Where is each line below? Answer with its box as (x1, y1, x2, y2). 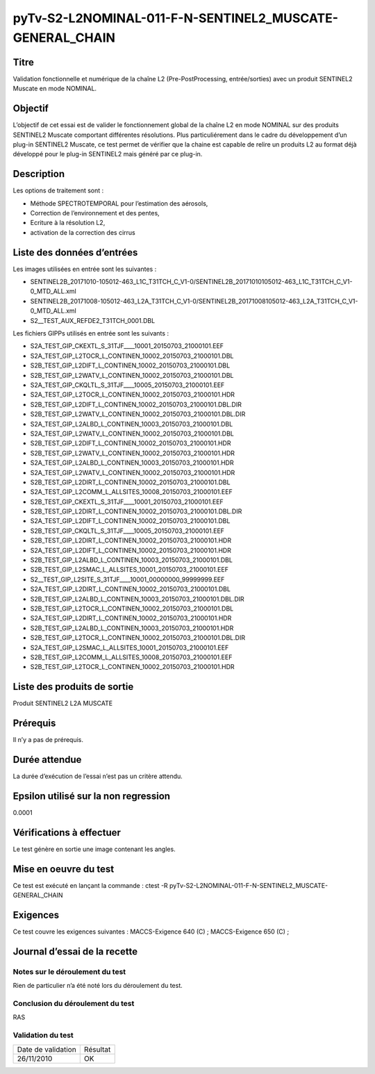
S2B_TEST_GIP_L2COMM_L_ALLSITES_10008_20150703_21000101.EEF (30, 653, 233, 661)
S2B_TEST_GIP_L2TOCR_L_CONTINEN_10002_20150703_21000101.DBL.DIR (30, 634, 246, 642)
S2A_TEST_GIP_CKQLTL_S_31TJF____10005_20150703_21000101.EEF (30, 381, 225, 389)
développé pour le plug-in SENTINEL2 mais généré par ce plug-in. (12, 150, 203, 158)
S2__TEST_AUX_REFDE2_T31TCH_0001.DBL (30, 316, 156, 324)
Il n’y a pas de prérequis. (12, 736, 83, 744)
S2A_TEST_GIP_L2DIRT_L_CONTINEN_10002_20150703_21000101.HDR (30, 614, 232, 622)
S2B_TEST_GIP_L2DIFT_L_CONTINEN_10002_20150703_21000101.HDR (30, 439, 231, 447)
